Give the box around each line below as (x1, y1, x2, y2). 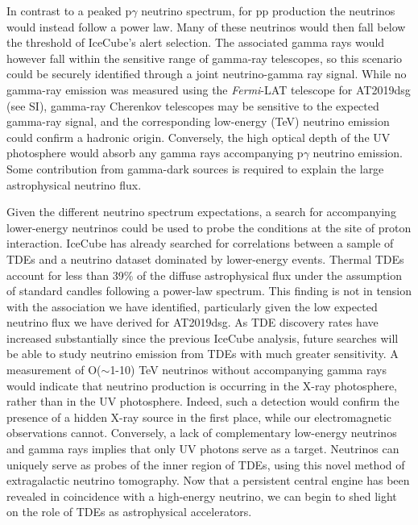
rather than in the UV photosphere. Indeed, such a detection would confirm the (6, 393, 399, 410)
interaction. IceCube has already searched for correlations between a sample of (6, 235, 394, 252)
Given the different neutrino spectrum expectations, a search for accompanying (6, 203, 396, 220)
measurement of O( (6, 361, 101, 378)
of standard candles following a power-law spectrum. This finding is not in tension (6, 282, 412, 299)
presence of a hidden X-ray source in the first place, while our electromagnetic (6, 408, 391, 425)
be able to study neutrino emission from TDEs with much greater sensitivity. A (6, 345, 399, 362)
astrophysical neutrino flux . (6, 176, 142, 193)
